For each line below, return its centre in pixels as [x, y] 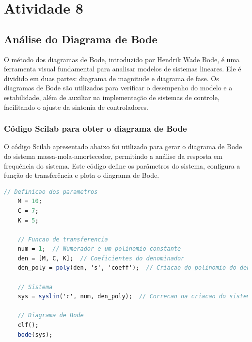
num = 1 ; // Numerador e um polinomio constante [99, 249]
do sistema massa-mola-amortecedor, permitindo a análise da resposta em [113, 156]
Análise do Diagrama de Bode [81, 39]
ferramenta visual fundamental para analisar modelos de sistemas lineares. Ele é [123, 69]
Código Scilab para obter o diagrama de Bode [95, 128]
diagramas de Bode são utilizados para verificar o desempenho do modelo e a [118, 88]
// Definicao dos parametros [51, 192]
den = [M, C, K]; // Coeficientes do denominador [101, 258]
